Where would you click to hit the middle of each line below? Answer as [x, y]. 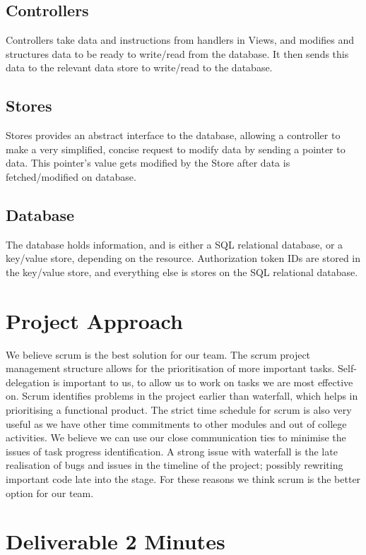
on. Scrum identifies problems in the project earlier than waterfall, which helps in [182, 396]
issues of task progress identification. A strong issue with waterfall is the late [172, 451]
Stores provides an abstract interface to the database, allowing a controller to [173, 135]
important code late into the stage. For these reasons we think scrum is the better [183, 479]
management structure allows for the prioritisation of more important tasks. [170, 368]
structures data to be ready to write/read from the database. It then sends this [177, 53]
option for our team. [50, 493]
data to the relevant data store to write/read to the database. [139, 67]
